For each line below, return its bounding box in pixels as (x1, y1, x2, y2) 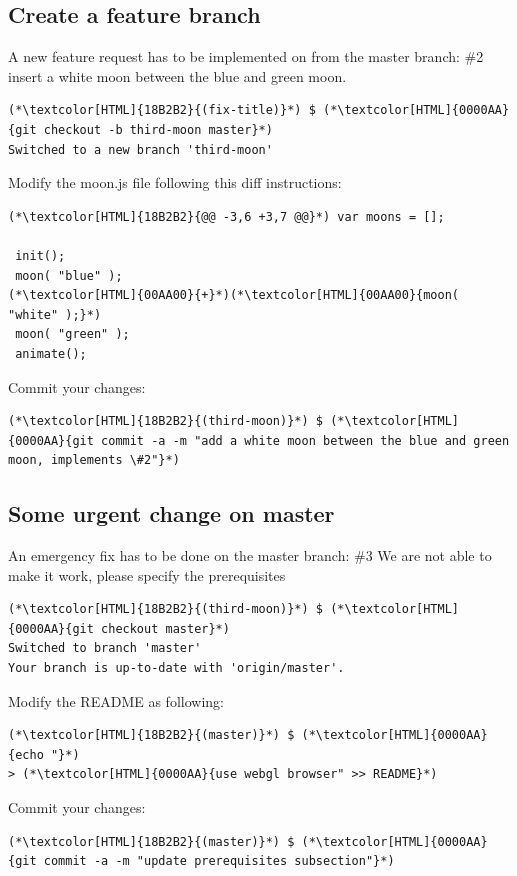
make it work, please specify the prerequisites (8, 564, 286, 585)
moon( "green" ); (15, 327, 130, 342)
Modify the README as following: (8, 690, 224, 711)
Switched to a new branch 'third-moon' (8, 142, 273, 157)
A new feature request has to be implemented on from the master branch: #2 (8, 46, 484, 67)
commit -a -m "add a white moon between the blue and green (101, 433, 510, 448)
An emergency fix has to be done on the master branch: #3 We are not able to (8, 545, 492, 566)
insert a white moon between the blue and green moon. (8, 65, 347, 86)
